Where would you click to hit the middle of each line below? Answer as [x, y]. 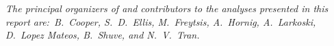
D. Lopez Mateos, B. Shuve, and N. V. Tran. [103, 35]
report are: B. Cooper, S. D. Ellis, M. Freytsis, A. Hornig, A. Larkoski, [161, 21]
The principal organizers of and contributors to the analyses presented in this [167, 8]
